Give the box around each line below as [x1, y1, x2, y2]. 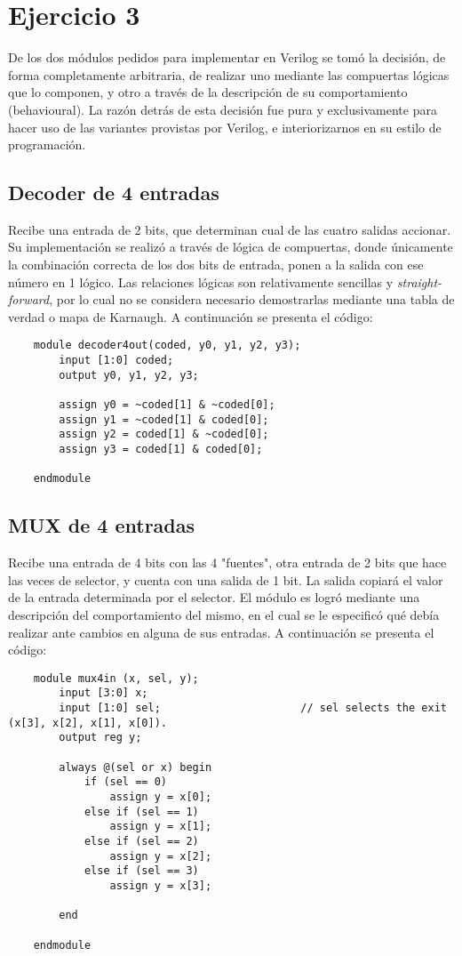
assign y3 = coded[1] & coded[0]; [59, 443, 263, 456]
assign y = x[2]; [109, 849, 212, 863]
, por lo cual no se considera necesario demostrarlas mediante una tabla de [49, 290, 455, 309]
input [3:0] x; [59, 687, 148, 700]
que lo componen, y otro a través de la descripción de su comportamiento [8, 83, 408, 101]
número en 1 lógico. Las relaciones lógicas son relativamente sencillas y [8, 272, 394, 291]
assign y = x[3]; [109, 879, 212, 892]
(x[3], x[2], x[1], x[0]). [8, 716, 167, 729]
